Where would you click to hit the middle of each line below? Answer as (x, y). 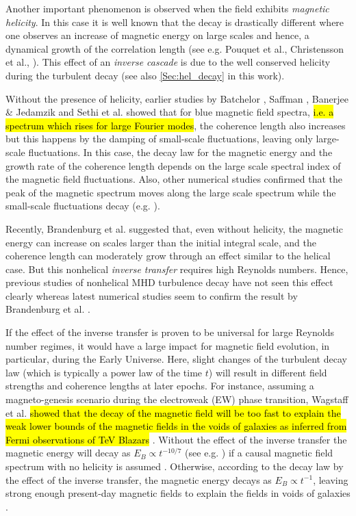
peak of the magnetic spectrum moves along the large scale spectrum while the (171, 192)
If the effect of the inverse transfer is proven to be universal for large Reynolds (170, 332)
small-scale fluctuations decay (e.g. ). (83, 206)
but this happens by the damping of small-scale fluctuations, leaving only (159, 139)
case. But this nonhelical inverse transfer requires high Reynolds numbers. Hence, (177, 269)
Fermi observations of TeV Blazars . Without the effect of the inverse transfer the (176, 439)
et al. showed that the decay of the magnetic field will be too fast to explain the (173, 412)
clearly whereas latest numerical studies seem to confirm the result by (152, 295)
